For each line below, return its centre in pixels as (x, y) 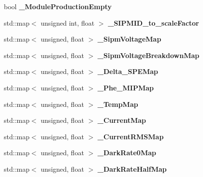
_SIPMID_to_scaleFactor (153, 22)
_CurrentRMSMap (130, 136)
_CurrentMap (122, 120)
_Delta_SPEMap (128, 71)
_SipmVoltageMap (129, 39)
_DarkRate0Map (127, 153)
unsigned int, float (68, 22)
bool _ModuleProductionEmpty (58, 6)
